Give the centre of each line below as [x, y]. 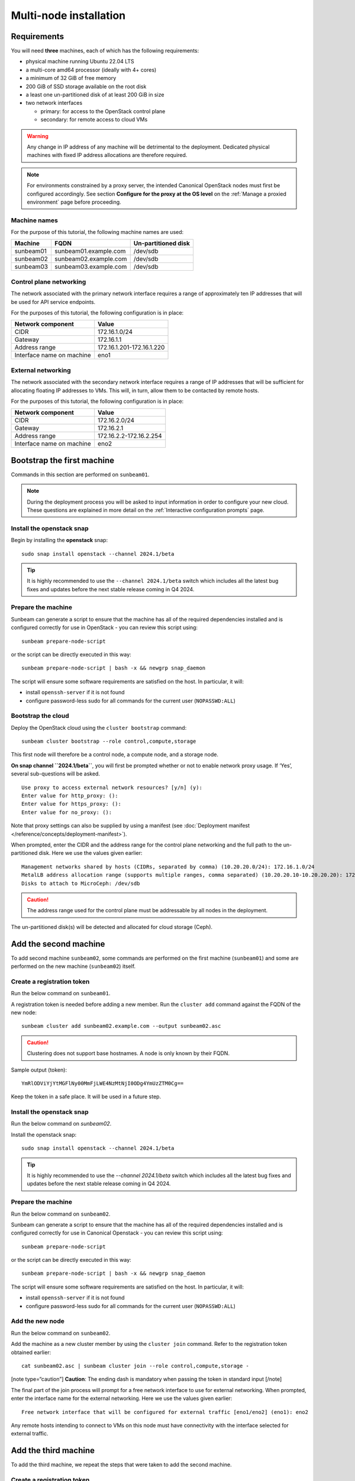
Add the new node [38, 1321]
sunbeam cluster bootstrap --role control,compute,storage [109, 741]
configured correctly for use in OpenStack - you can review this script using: [104, 627]
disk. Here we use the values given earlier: [91, 853]
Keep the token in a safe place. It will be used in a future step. [86, 1097]
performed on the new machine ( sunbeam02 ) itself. [73, 966]
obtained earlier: [31, 1352]
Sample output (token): [39, 1070]
